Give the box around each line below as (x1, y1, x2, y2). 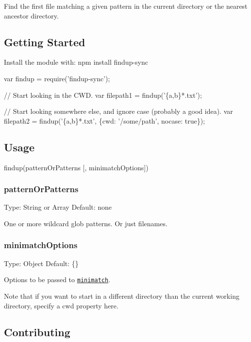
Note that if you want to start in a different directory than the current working (4, 291, 239, 301)
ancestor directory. (4, 10, 59, 20)
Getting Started (4, 34, 85, 49)
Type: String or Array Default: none (4, 202, 112, 212)
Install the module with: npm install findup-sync (4, 57, 148, 67)
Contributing (4, 324, 70, 339)
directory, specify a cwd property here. (4, 300, 118, 310)
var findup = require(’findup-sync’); (4, 73, 110, 83)
